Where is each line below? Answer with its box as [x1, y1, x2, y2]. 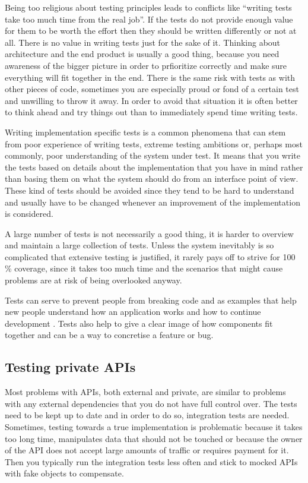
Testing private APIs [5, 358, 136, 376]
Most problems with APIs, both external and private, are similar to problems [5, 386, 286, 398]
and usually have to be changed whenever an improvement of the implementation [5, 195, 300, 208]
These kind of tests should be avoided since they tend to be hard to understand [5, 184, 294, 196]
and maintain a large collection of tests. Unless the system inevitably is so [5, 239, 274, 251]
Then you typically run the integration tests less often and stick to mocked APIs [5, 455, 298, 468]
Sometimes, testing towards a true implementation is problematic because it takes [5, 421, 303, 433]
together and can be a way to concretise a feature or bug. [5, 329, 214, 341]
